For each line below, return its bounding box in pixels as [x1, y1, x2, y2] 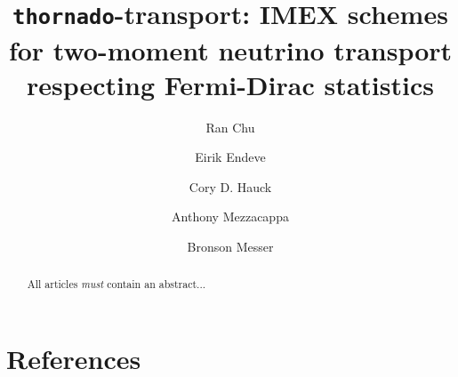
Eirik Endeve [195, 148, 266, 166]
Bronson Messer [187, 237, 274, 255]
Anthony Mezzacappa [172, 207, 289, 226]
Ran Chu [205, 117, 255, 136]
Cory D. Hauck [189, 177, 272, 196]
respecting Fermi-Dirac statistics [27, 66, 434, 102]
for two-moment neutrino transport [8, 31, 453, 68]
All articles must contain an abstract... [27, 277, 206, 292]
